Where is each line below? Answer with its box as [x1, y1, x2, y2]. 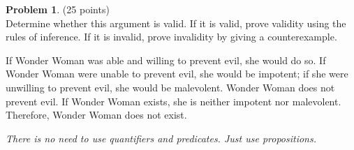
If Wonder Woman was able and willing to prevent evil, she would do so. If [6, 52, 326, 67]
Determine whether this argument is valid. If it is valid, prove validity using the [6, 15, 346, 30]
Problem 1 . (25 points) [6, 2, 110, 16]
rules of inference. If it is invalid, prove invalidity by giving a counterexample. [6, 29, 337, 44]
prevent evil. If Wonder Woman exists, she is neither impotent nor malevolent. [6, 93, 341, 108]
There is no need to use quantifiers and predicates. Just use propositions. [6, 130, 316, 145]
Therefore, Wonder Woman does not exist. [6, 107, 187, 122]
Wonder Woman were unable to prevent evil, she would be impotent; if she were [6, 66, 348, 81]
